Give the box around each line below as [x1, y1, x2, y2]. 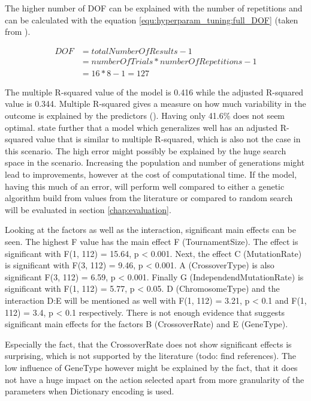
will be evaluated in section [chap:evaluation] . [5, 203, 171, 216]
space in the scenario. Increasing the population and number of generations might [5, 156, 305, 169]
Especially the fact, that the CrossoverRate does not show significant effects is [5, 337, 292, 350]
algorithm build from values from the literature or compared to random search [5, 191, 293, 204]
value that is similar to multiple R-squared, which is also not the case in [35, 133, 301, 145]
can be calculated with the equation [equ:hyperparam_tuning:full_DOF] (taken [5, 13, 298, 26]
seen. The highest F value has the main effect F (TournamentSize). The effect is [5, 235, 298, 247]
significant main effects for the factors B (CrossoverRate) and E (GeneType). [5, 318, 288, 330]
